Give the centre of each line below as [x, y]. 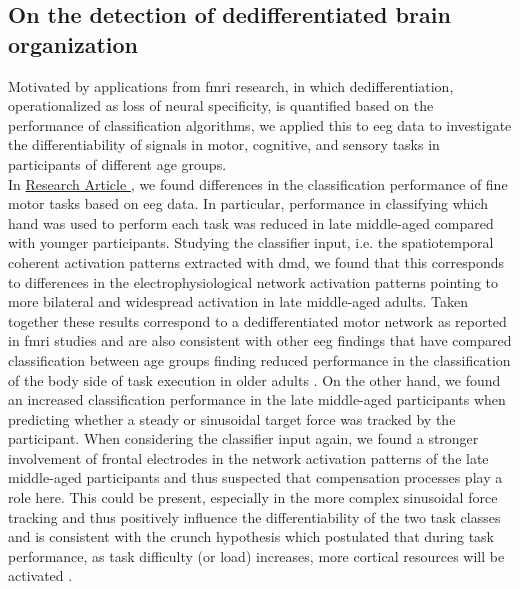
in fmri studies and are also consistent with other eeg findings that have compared [260, 340]
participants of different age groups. [117, 163]
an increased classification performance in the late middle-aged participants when [257, 399]
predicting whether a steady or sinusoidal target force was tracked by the [232, 418]
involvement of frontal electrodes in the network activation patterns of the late [248, 457]
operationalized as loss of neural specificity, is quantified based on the [221, 105]
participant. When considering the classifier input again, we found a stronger [243, 438]
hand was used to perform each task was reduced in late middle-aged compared [251, 222]
